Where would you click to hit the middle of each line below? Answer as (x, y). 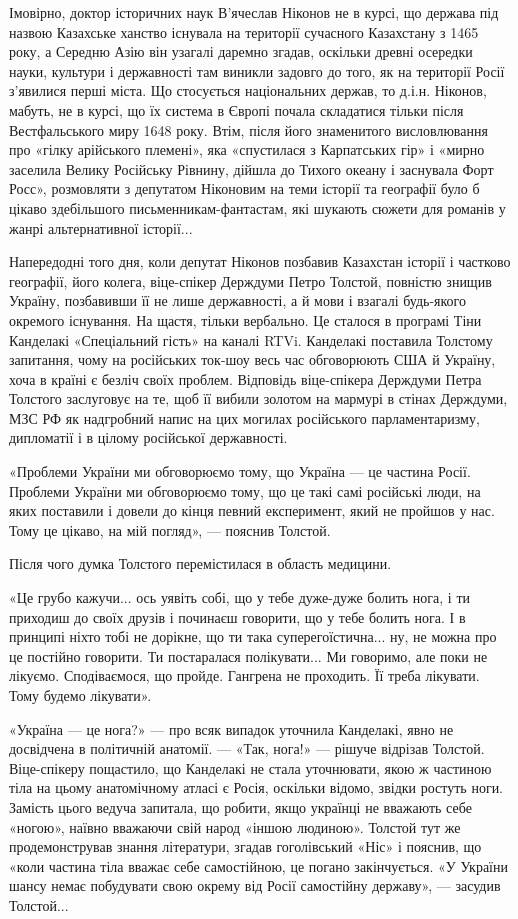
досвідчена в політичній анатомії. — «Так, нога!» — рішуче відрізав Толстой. (247, 748)
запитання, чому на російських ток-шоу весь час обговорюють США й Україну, (252, 359)
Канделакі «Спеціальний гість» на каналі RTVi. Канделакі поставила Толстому (251, 339)
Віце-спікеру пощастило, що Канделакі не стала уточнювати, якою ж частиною (250, 767)
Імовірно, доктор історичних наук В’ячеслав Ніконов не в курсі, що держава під (254, 12)
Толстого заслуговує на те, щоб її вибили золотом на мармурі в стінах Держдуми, (258, 398)
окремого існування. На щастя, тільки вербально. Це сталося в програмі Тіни (245, 319)
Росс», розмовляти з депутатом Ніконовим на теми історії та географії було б (244, 188)
